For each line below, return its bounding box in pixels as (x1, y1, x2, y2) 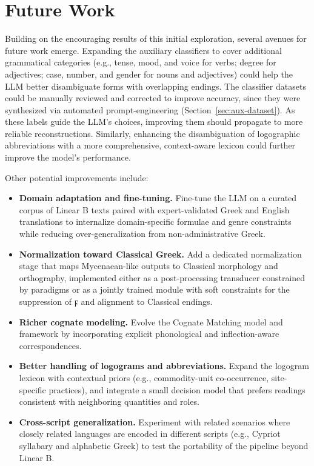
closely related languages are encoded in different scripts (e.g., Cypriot (19, 427, 281, 440)
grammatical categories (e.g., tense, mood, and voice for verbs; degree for (5, 56, 276, 68)
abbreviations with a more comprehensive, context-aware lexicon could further (5, 139, 296, 151)
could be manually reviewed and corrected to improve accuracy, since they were (5, 92, 301, 104)
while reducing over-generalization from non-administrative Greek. (19, 227, 266, 240)
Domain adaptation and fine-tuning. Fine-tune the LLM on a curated (19, 191, 297, 204)
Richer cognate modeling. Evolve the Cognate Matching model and (19, 315, 283, 328)
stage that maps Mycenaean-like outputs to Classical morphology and (19, 259, 278, 272)
